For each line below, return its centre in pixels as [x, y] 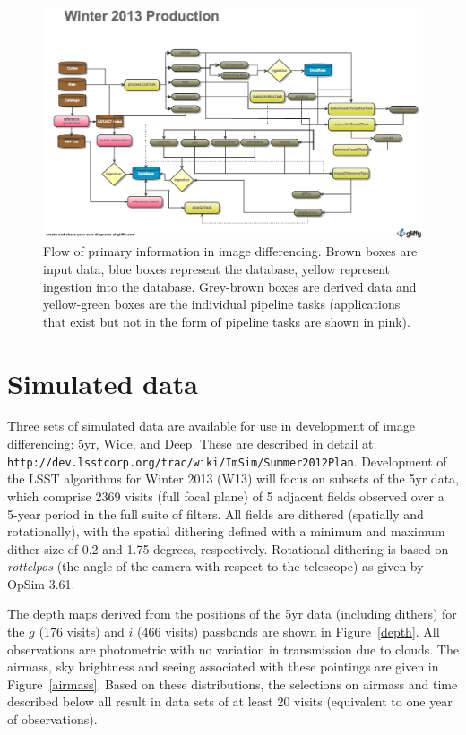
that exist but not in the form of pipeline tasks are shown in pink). [227, 321]
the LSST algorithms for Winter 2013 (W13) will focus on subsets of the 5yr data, [233, 479]
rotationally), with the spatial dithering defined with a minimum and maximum [226, 531]
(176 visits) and [82, 632]
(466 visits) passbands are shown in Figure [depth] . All [289, 632]
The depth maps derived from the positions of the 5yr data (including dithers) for [232, 614]
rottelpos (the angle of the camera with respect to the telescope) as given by [216, 566]
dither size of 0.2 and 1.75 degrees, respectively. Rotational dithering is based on [228, 548]
